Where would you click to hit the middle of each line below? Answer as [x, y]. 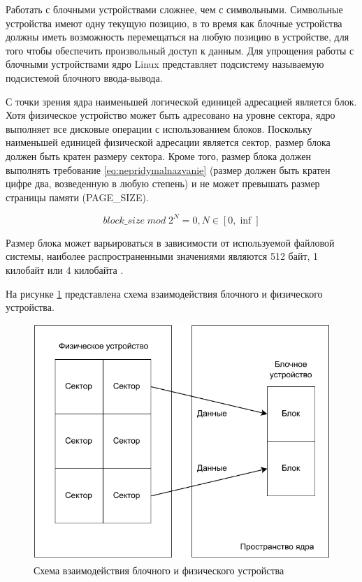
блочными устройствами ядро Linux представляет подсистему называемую [165, 64]
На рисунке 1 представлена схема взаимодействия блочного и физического [164, 293]
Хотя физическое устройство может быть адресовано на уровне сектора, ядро [171, 115]
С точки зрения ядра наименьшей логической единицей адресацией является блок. [181, 101]
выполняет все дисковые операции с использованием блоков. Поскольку [159, 128]
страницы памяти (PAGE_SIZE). [77, 197]
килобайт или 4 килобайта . [65, 270]
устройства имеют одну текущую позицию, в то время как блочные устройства [174, 23]
